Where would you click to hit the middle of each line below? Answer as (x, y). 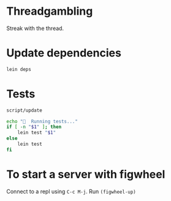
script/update (25, 110)
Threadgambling (50, 11)
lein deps (19, 69)
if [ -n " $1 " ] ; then (34, 127)
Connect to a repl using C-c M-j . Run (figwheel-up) (71, 191)
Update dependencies (64, 53)
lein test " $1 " (37, 133)
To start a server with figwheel (86, 174)
